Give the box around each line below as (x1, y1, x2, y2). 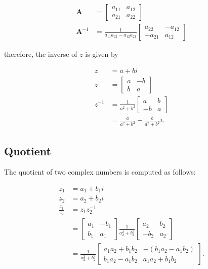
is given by (85, 49, 118, 59)
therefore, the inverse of (4, 49, 77, 59)
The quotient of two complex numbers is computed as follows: (4, 166, 196, 177)
